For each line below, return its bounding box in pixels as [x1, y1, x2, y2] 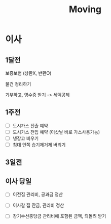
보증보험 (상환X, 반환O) [5, 70, 52, 76]
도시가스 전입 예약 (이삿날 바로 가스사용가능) [12, 129, 100, 135]
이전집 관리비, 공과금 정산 [12, 191, 63, 198]
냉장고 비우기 [12, 135, 39, 141]
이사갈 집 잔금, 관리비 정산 [12, 202, 64, 208]
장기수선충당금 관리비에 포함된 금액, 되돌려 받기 [12, 213, 106, 219]
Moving [68, 4, 102, 15]
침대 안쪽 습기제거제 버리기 [12, 142, 66, 148]
